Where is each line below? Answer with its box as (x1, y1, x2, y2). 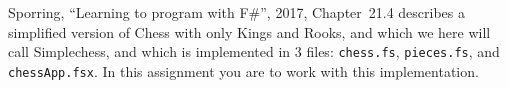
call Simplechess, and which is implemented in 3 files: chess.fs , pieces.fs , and (8, 41, 500, 62)
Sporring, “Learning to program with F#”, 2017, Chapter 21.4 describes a (8, 2, 466, 22)
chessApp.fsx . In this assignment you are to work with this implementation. (8, 60, 479, 81)
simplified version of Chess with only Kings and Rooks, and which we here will (8, 21, 491, 42)
